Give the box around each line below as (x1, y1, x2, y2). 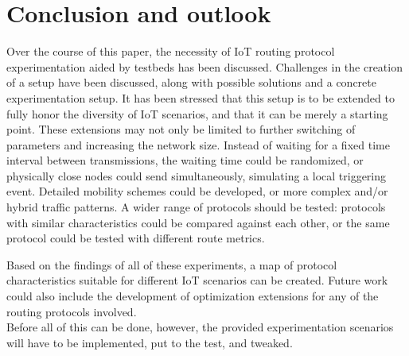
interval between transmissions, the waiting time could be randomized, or (6, 152, 364, 168)
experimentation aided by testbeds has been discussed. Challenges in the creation (6, 58, 403, 75)
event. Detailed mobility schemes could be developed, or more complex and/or (6, 183, 388, 199)
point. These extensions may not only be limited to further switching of (6, 121, 356, 137)
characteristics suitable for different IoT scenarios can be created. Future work (6, 272, 388, 288)
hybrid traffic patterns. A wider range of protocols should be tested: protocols (6, 199, 386, 215)
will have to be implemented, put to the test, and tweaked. (6, 334, 293, 350)
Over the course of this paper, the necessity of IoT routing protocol (6, 43, 335, 60)
